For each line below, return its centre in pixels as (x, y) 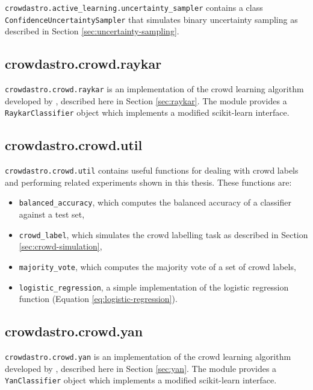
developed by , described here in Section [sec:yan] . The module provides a (141, 368)
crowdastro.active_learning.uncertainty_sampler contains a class (134, 7)
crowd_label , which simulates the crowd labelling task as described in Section (163, 234)
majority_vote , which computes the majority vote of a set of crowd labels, (157, 266)
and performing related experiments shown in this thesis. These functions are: (148, 182)
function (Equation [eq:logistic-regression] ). (98, 299)
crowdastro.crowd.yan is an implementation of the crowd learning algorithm (148, 357)
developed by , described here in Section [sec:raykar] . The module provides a (146, 100)
